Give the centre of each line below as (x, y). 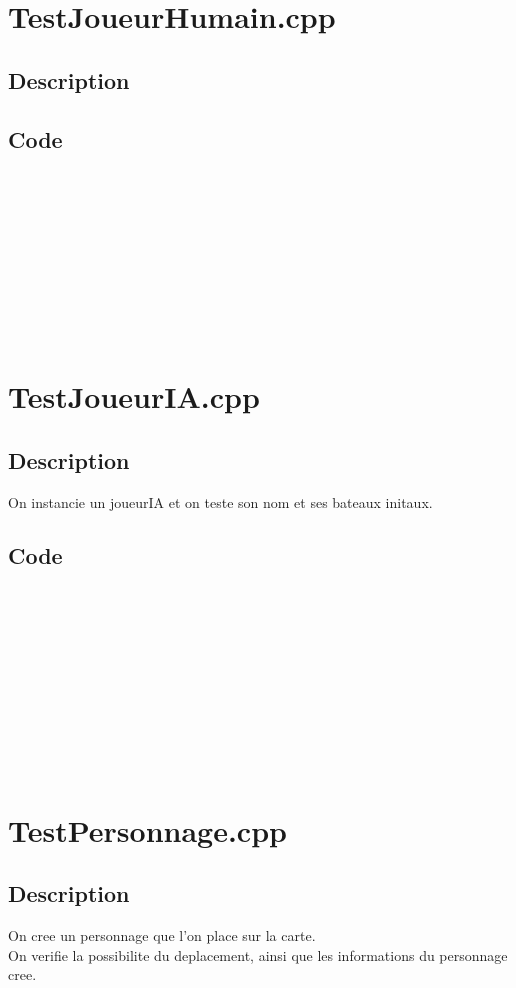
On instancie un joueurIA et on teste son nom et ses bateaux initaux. (220, 501)
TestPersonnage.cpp (147, 829)
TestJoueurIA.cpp (134, 396)
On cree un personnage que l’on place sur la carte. (162, 935)
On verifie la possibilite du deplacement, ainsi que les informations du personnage (258, 954)
